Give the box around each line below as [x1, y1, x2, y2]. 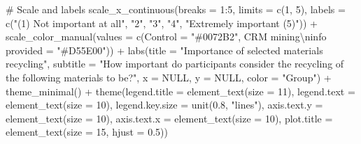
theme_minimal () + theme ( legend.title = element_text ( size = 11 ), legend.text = [6, 83, 355, 98]
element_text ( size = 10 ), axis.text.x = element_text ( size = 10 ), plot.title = [6, 111, 333, 125]
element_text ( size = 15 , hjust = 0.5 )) [6, 125, 168, 139]
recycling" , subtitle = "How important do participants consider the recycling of [6, 56, 344, 71]
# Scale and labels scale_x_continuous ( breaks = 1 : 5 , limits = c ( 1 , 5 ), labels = [6, 2, 346, 16]
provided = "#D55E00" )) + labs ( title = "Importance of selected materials [6, 42, 323, 57]
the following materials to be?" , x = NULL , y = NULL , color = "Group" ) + [6, 70, 332, 84]
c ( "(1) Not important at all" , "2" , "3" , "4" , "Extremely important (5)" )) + [6, 15, 318, 30]
